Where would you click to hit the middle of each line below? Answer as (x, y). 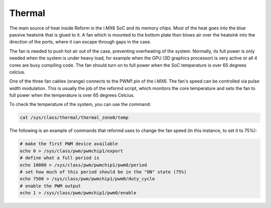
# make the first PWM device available (69, 144)
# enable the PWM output (50, 186)
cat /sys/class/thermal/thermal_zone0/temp (74, 118)
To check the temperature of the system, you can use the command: (80, 104)
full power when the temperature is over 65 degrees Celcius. (72, 95)
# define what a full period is (60, 158)
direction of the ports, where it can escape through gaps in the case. (80, 42)
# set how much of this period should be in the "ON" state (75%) (103, 172)
